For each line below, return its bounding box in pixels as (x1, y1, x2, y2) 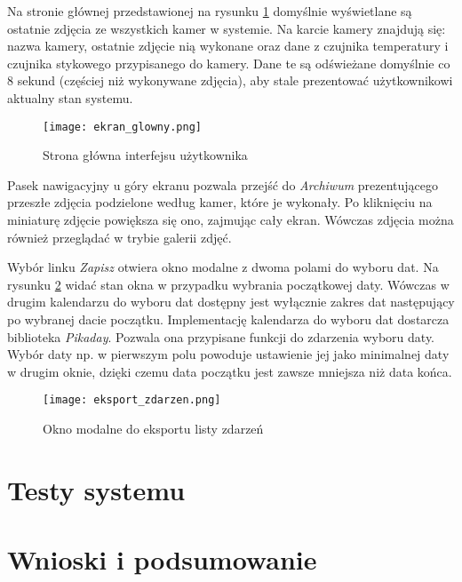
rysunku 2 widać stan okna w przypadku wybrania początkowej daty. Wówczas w (7, 275, 450, 293)
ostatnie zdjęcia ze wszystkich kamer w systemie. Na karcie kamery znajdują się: (7, 19, 446, 37)
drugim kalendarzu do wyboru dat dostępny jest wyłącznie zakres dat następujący (7, 292, 455, 311)
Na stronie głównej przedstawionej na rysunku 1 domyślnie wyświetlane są (7, 2, 412, 20)
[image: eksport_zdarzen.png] (43, 394, 221, 407)
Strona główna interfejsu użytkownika (43, 146, 248, 164)
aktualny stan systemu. (7, 88, 133, 107)
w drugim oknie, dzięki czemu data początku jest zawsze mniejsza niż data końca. (7, 362, 452, 380)
